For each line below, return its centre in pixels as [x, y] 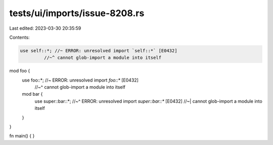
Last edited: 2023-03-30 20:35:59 [45, 28]
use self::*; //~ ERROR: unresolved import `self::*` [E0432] [99, 51]
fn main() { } [22, 136]
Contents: [19, 37]
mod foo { [20, 71]
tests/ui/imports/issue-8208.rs [77, 13]
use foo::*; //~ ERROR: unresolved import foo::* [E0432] [80, 80]
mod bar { [32, 94]
